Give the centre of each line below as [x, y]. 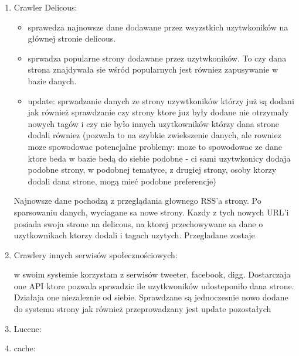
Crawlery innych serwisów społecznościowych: [96, 254]
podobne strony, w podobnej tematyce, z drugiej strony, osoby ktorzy [152, 170]
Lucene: [28, 328]
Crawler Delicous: [45, 7]
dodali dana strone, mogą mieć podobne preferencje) [122, 181]
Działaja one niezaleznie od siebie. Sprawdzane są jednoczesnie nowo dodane [151, 297]
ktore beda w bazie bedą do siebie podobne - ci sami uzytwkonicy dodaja [159, 158]
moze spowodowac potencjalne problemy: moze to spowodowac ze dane [155, 146]
